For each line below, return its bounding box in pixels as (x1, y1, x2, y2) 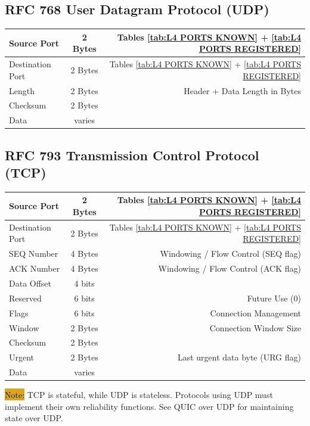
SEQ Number (9, 247, 58, 260)
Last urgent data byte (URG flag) (177, 351, 301, 363)
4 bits (74, 277, 95, 290)
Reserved (9, 291, 42, 304)
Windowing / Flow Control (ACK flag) (158, 262, 301, 275)
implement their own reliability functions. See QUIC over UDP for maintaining (5, 400, 294, 412)
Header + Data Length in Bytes (184, 84, 301, 97)
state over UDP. (5, 412, 63, 424)
